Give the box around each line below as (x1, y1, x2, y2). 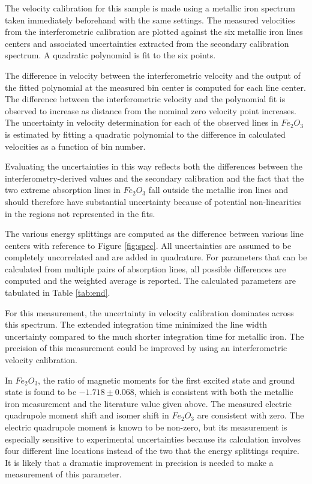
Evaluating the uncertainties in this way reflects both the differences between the (5, 160, 303, 173)
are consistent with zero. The (197, 409, 304, 421)
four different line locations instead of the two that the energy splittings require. (5, 444, 299, 457)
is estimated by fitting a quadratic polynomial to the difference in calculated (5, 127, 286, 140)
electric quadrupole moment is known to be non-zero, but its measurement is (5, 421, 287, 433)
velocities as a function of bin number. (5, 139, 146, 152)
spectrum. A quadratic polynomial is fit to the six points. (5, 49, 216, 61)
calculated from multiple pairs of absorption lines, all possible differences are (5, 262, 286, 275)
